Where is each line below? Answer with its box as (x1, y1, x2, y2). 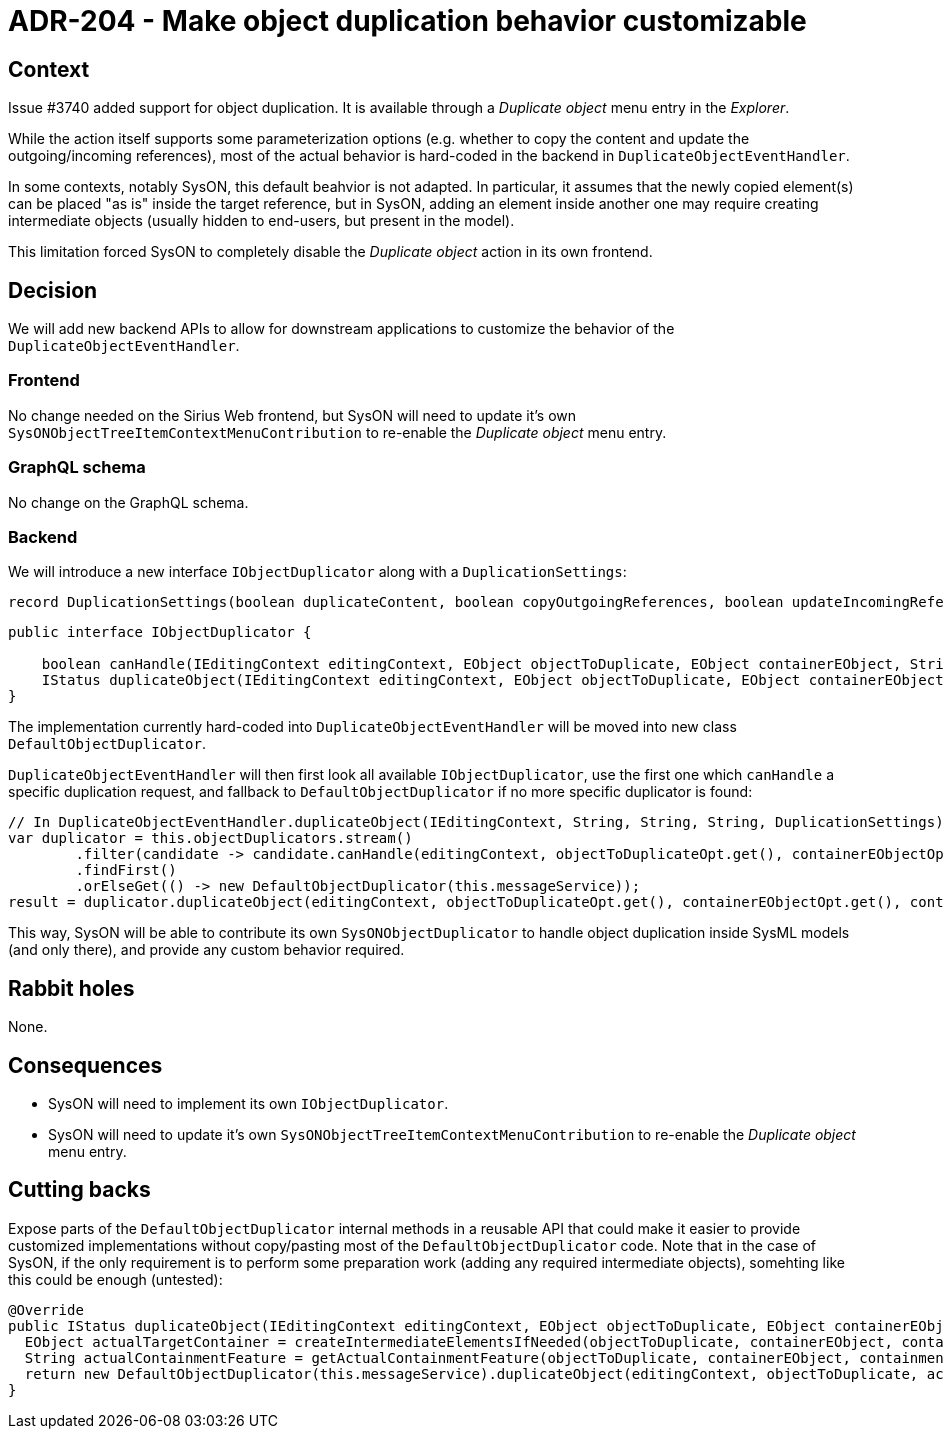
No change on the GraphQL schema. (8, 493, 249, 511)
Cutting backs (8, 1177, 151, 1203)
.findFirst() (75, 862, 177, 879)
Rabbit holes (8, 975, 135, 1001)
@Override (8, 1301, 84, 1318)
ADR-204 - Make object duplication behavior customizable (8, 4, 807, 38)
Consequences (8, 1052, 163, 1078)
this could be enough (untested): (8, 1270, 223, 1288)
